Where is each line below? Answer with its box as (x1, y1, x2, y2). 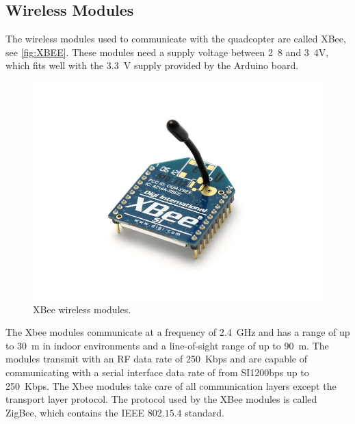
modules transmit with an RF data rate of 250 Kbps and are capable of (5, 352, 307, 366)
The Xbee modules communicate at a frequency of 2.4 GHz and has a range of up (5, 325, 350, 339)
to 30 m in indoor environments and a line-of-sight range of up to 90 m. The (5, 338, 329, 352)
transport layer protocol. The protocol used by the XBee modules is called (5, 392, 317, 406)
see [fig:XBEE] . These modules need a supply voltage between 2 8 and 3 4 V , (5, 44, 329, 59)
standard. (185, 405, 224, 419)
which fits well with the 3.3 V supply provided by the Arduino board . (5, 58, 299, 72)
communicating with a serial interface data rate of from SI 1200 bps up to (5, 365, 309, 379)
